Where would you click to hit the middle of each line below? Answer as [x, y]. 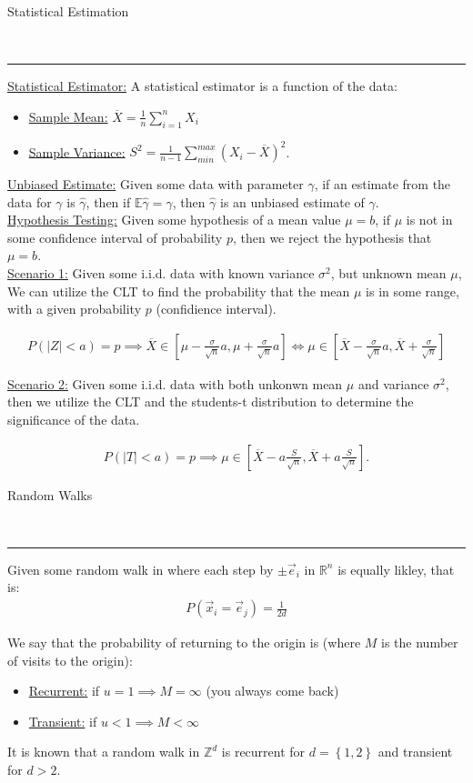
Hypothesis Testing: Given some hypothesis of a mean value [174, 220]
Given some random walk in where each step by [141, 569]
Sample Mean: [68, 116]
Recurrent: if [64, 691]
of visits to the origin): [70, 660]
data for [30, 201]
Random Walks [50, 494]
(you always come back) [272, 691]
